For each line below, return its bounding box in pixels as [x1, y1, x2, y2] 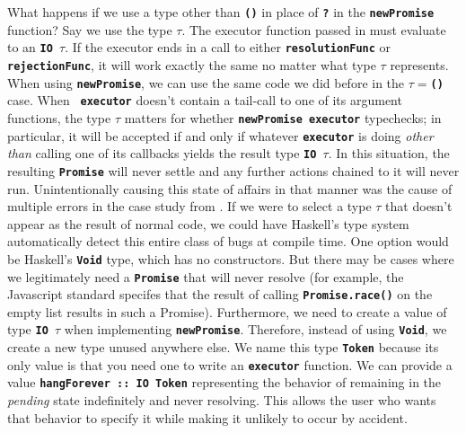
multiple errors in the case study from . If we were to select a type [7, 197, 372, 216]
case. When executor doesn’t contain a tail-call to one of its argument [7, 91, 402, 110]
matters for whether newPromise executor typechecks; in [124, 108, 442, 127]
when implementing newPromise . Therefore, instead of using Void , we [64, 320, 447, 339]
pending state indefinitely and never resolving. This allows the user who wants [7, 391, 436, 410]
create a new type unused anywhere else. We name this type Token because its [7, 338, 439, 357]
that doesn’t [385, 197, 453, 216]
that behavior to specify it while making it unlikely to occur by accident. [7, 408, 408, 427]
